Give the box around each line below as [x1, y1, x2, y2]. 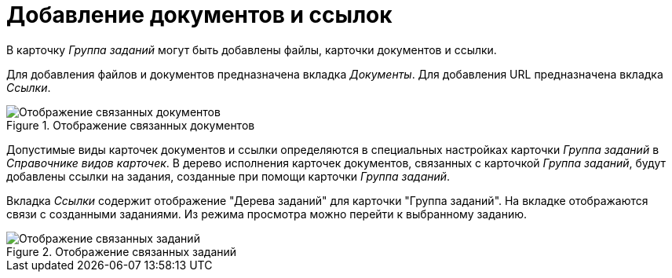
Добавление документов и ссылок [6, 2, 393, 28]
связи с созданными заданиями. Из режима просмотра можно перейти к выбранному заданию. [6, 207, 528, 221]
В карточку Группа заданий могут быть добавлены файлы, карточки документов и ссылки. [6, 42, 497, 57]
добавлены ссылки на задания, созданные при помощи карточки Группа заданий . [6, 169, 451, 183]
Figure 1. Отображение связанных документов [6, 118, 255, 132]
